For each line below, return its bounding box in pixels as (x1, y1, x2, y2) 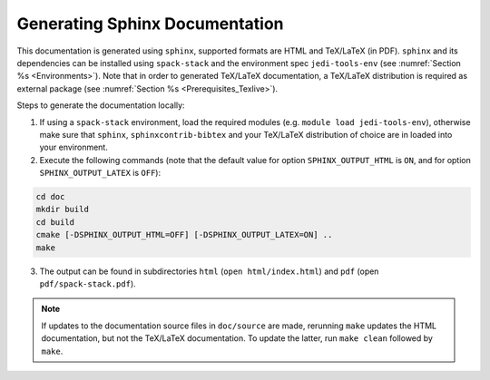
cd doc (35, 191, 65, 202)
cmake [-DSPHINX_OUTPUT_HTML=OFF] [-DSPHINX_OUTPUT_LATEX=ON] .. (35, 229, 333, 240)
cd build (35, 217, 75, 227)
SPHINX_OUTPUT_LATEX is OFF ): (39, 168, 162, 179)
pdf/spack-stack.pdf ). (39, 278, 136, 289)
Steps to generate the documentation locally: (16, 100, 185, 111)
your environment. (39, 141, 108, 153)
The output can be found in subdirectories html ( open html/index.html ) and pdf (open (39, 266, 379, 277)
